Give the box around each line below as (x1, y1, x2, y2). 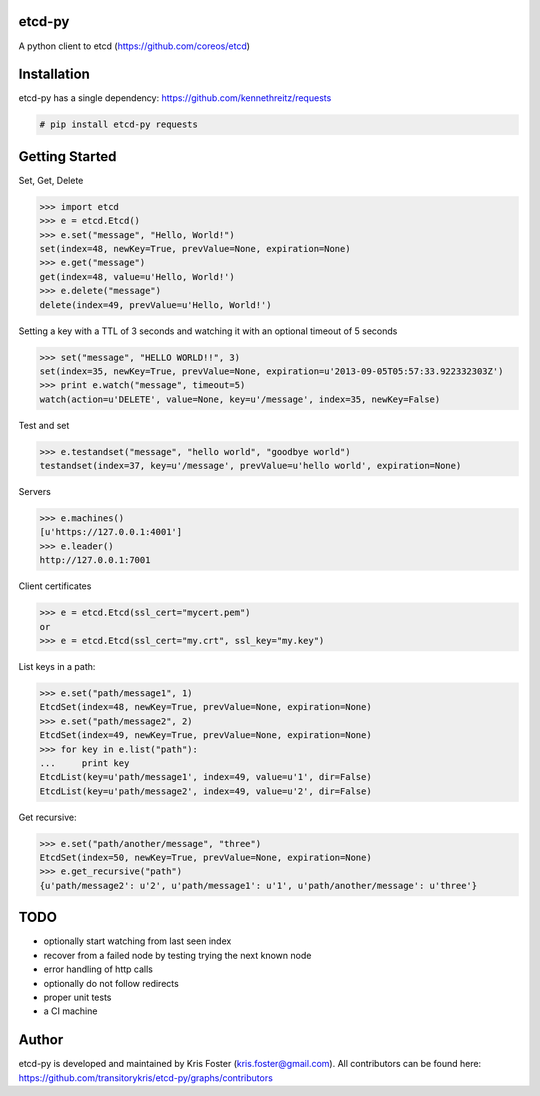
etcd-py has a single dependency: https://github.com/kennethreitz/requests (18, 92, 332, 104)
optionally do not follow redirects (43, 977, 179, 989)
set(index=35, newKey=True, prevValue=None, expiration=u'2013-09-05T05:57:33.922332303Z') (39, 365, 504, 377)
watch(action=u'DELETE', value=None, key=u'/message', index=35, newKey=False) (39, 393, 441, 405)
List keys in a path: (18, 661, 96, 672)
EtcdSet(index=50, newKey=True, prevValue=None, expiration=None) (39, 852, 372, 864)
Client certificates (18, 580, 92, 592)
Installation (18, 66, 90, 83)
